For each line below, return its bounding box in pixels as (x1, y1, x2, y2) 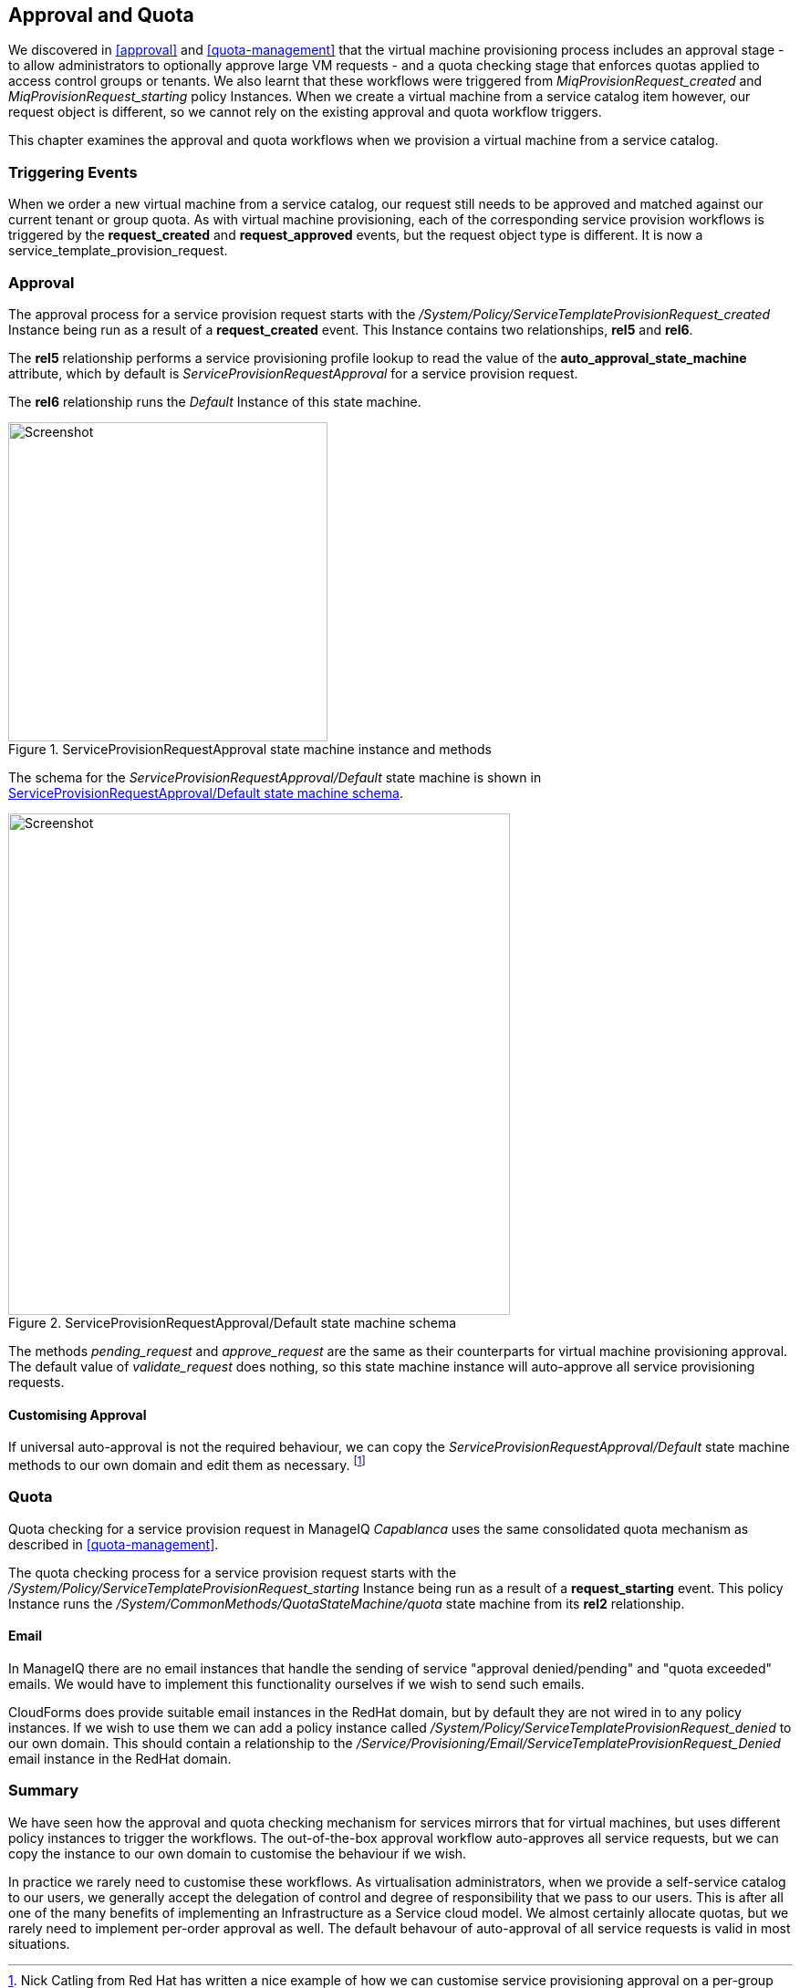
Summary (8, 1781, 79, 1800)
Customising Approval (8, 1406, 147, 1423)
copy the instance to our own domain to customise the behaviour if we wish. (8, 1845, 467, 1861)
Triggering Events (8, 162, 138, 181)
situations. (8, 1935, 70, 1952)
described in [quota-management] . (8, 1536, 219, 1552)
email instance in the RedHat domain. (8, 1750, 232, 1766)
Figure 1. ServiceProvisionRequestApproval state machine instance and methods (8, 740, 492, 757)
